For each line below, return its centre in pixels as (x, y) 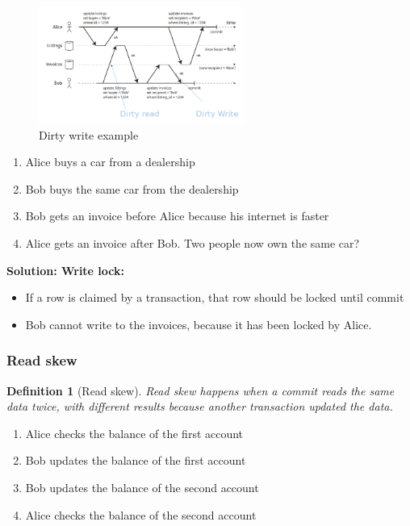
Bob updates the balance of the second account (142, 487)
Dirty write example (89, 134)
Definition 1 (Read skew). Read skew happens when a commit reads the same (201, 390)
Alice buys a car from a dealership (110, 162)
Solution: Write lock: (65, 270)
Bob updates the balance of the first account (136, 460)
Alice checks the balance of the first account (134, 433)
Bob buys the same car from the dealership (132, 188)
